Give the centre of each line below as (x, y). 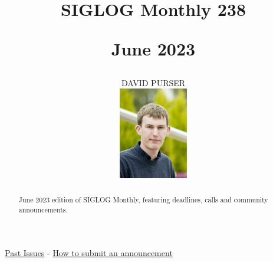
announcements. (43, 209)
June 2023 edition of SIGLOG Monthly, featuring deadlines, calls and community (143, 199)
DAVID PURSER (153, 82)
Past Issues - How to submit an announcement (89, 253)
